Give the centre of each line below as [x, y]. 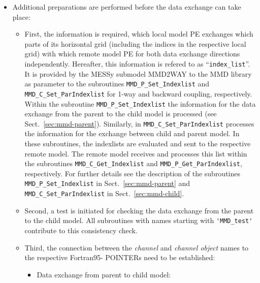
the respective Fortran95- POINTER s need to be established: [120, 257]
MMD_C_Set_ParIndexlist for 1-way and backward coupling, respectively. [138, 93]
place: [21, 17]
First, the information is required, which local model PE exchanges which [139, 34]
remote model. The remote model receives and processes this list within [136, 153]
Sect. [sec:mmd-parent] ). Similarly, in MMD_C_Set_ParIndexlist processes [139, 123]
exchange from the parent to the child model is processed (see [121, 114]
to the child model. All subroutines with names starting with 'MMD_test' [139, 220]
